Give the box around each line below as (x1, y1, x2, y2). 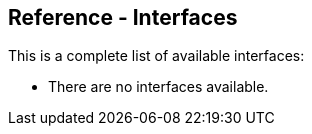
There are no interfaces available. (48, 78, 269, 96)
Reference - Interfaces (8, 5, 238, 30)
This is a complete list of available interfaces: (8, 47, 305, 65)
